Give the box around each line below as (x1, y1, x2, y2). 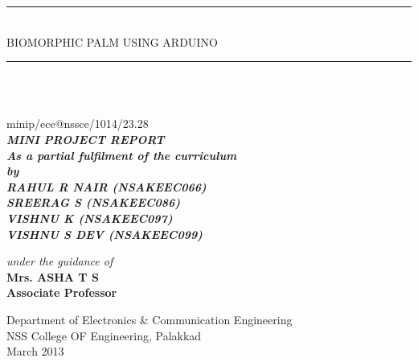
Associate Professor (6, 284, 117, 301)
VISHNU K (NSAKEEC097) (6, 209, 173, 226)
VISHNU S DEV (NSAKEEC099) (6, 225, 203, 242)
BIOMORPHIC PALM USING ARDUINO (6, 33, 218, 50)
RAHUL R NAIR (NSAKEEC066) (6, 178, 207, 195)
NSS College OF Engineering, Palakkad (6, 327, 202, 343)
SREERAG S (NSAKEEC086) (6, 194, 181, 211)
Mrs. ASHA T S (6, 268, 99, 285)
